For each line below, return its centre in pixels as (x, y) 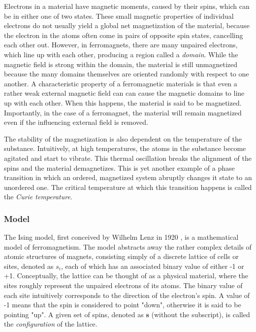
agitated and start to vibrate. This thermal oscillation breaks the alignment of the (128, 158)
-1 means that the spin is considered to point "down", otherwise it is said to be (123, 305)
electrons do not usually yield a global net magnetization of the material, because (127, 25)
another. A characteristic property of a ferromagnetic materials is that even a (121, 83)
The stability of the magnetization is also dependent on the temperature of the (123, 138)
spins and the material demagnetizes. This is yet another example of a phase (119, 167)
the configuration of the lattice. (51, 324)
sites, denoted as (29, 266)
